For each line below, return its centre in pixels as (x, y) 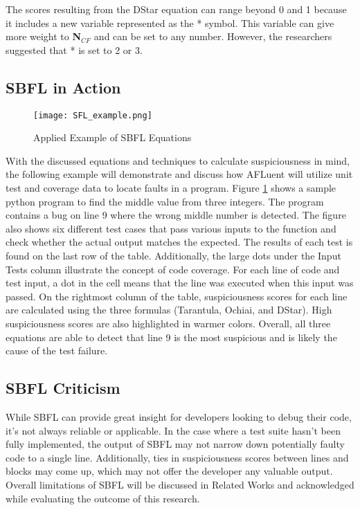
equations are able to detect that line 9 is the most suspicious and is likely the (171, 337)
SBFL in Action (63, 87)
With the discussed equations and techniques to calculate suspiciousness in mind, (178, 160)
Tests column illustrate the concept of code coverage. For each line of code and (173, 269)
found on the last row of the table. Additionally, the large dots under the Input (173, 255)
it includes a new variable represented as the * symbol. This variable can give (170, 22)
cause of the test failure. (57, 350)
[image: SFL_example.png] (93, 115)
